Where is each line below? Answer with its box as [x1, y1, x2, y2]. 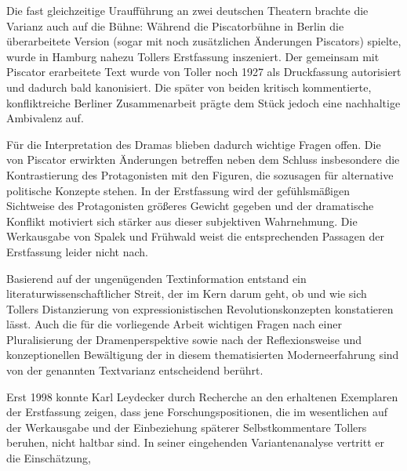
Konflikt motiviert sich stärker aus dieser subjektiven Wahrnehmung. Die [6, 212, 358, 229]
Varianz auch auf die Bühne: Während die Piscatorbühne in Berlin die [6, 17, 344, 34]
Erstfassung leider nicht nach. [6, 243, 148, 259]
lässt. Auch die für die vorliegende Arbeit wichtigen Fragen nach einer [6, 316, 342, 332]
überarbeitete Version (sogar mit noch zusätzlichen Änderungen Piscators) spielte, [6, 33, 402, 49]
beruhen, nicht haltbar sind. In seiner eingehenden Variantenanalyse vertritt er [6, 434, 385, 451]
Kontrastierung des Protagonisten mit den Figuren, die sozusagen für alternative [6, 166, 394, 183]
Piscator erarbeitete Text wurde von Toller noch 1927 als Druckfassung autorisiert [6, 63, 402, 80]
